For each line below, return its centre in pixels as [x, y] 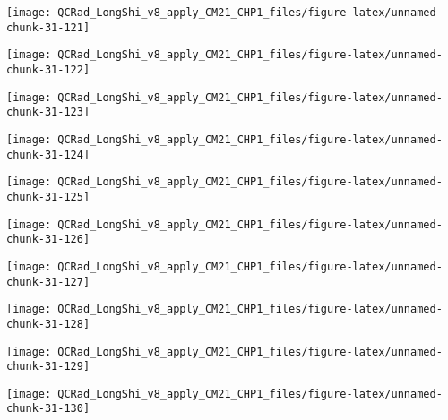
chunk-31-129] [48, 367]
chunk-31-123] [48, 112]
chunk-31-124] [48, 154]
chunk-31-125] [48, 197]
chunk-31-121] [48, 27]
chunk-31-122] [48, 69]
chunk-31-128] [48, 324]
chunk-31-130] [48, 409]
